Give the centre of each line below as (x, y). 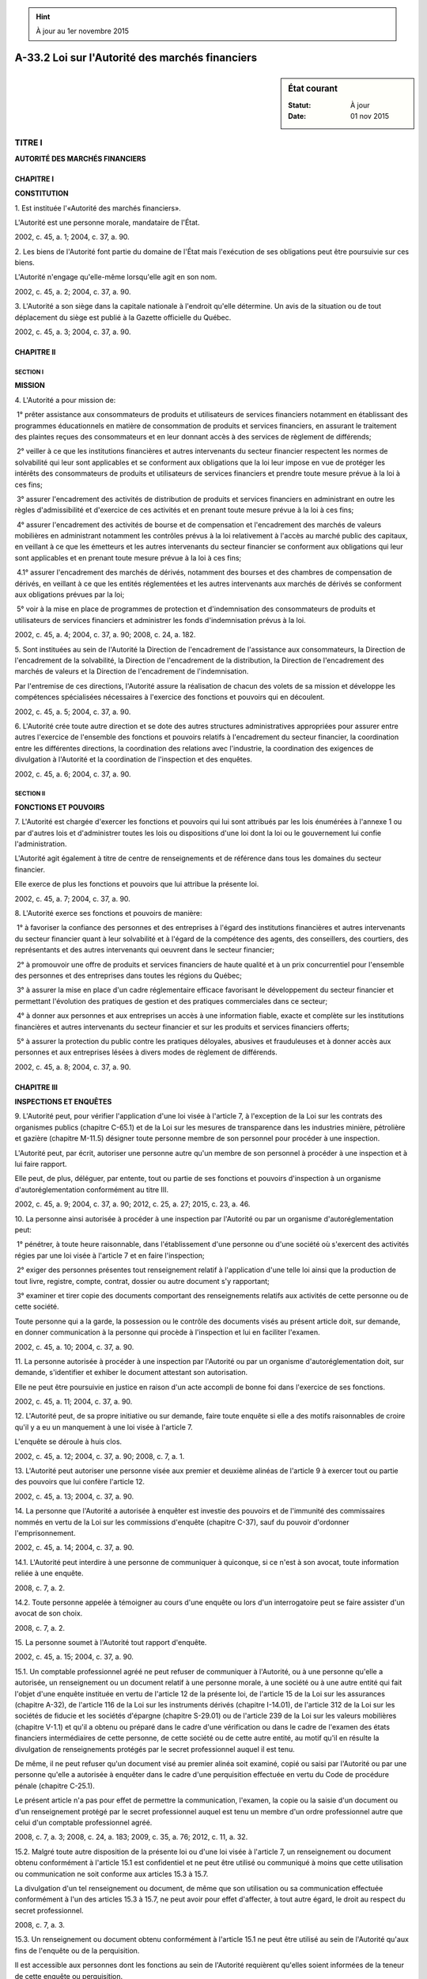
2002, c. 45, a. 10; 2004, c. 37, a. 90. (74, 1347)
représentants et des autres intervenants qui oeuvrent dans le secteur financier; (145, 950)
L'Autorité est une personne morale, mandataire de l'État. (107, 222)
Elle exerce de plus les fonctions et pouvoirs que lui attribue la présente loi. (137, 884)
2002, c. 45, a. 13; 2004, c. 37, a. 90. (74, 1496)
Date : (297, 116)
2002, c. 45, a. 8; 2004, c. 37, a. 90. (73, 1067)
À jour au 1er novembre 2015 (83, 31)
